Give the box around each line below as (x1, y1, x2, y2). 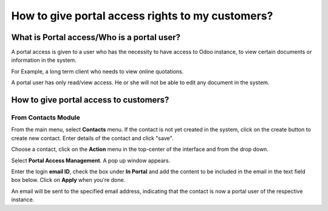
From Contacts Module (11, 113, 80, 122)
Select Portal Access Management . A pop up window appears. (11, 156, 171, 164)
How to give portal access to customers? (11, 95, 169, 105)
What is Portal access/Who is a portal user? (11, 32, 180, 42)
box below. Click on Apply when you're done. (11, 176, 126, 184)
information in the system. (11, 56, 77, 64)
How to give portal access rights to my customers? (11, 9, 273, 22)
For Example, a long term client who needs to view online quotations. (11, 67, 184, 75)
